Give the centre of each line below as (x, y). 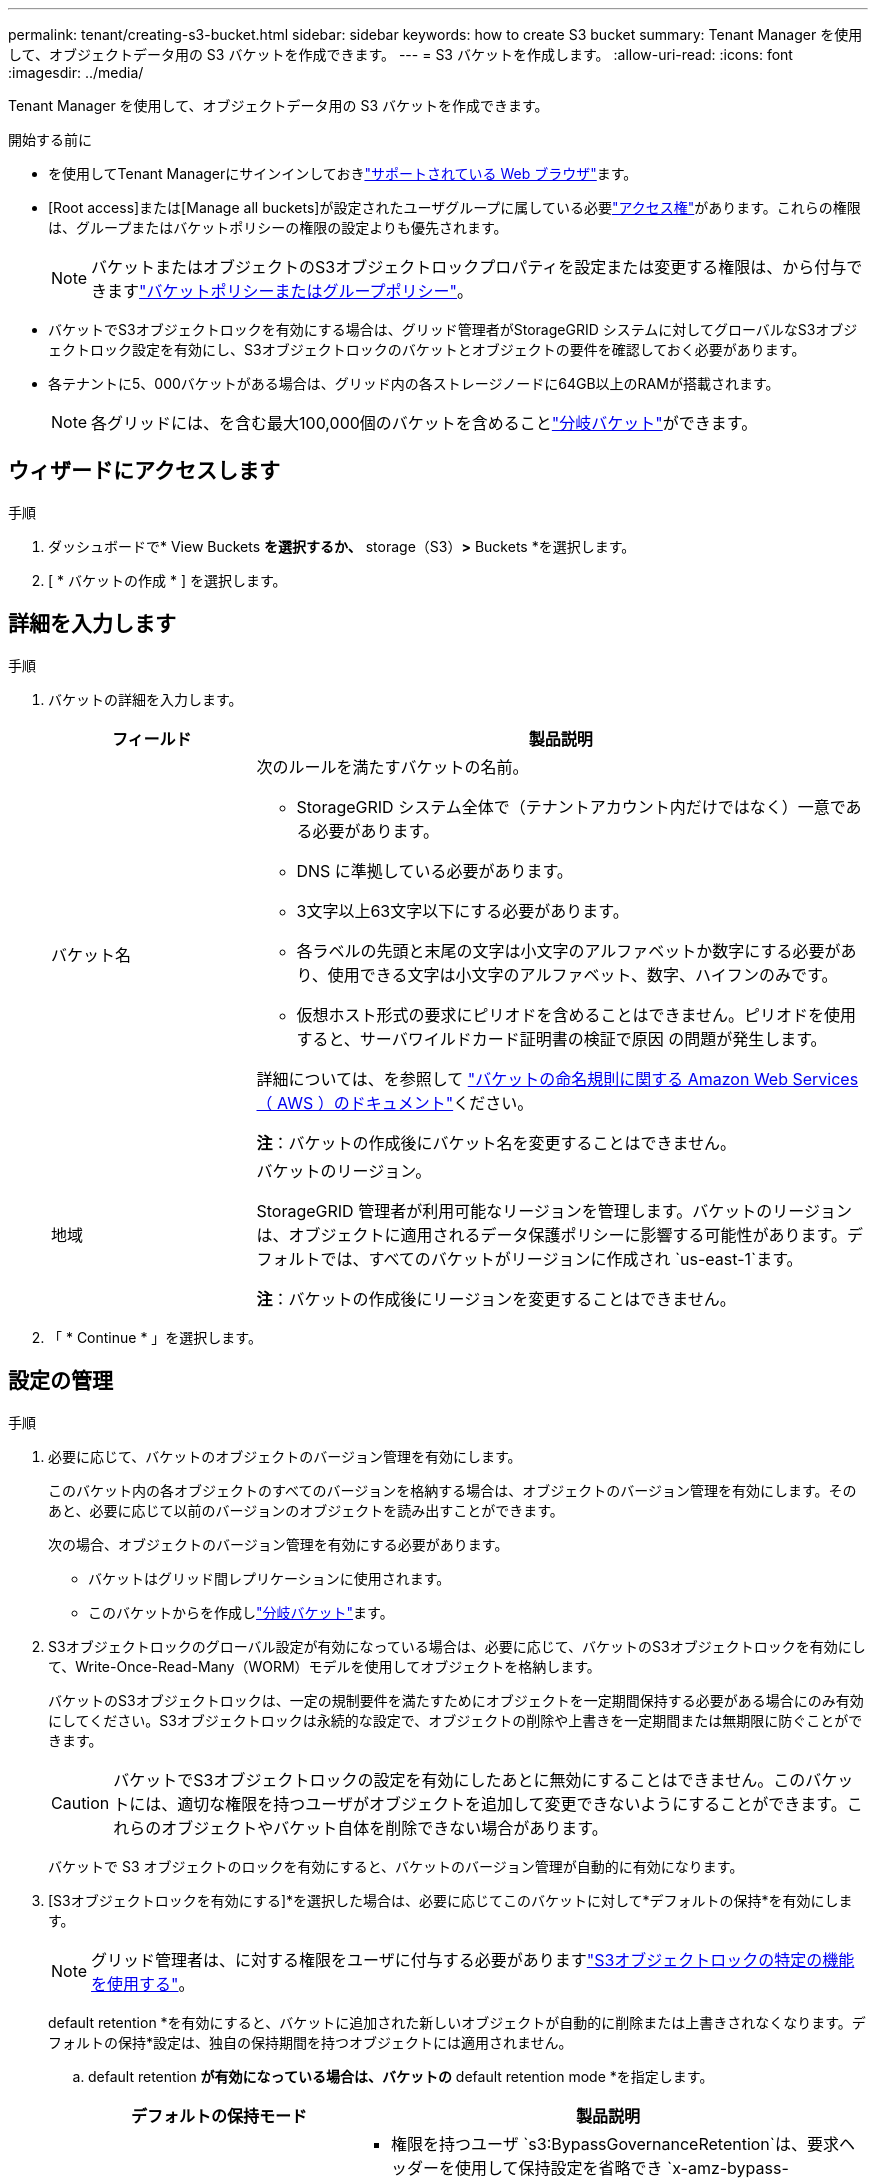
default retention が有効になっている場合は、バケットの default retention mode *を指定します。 (401, 2076)
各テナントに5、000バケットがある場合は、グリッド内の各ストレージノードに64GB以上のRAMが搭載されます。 (414, 383)
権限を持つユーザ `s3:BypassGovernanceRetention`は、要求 (614, 2143)
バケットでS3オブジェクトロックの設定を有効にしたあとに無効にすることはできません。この (459, 1779)
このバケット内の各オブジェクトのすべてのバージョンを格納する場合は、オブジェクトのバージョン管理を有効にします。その (452, 1490)
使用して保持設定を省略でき (558, 2167)
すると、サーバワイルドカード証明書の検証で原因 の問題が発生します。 (561, 1038)
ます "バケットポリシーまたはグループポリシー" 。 (290, 291)
